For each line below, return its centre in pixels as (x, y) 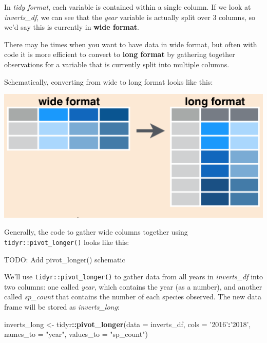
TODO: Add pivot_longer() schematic (65, 259)
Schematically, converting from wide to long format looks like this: (109, 81)
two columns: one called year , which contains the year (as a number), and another (133, 286)
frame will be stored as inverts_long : (62, 307)
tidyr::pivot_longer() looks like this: (67, 242)
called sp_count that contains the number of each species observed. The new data (133, 297)
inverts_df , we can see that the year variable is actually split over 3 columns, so (130, 17)
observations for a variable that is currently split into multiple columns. (117, 64)
